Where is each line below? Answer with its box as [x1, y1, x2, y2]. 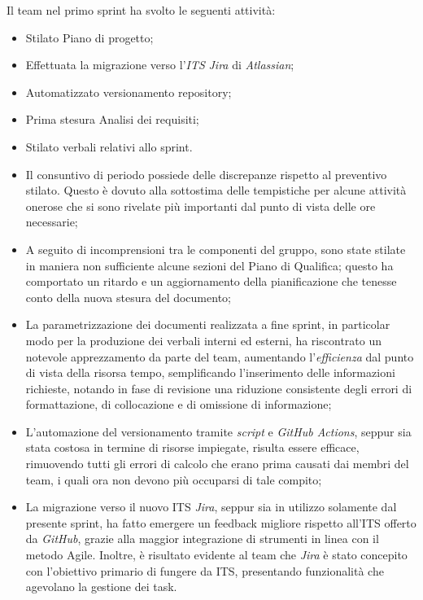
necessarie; [25, 213, 78, 230]
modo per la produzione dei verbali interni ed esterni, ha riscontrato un [25, 331, 382, 348]
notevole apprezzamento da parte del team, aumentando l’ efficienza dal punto [25, 348, 414, 365]
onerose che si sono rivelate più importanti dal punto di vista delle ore [25, 197, 376, 214]
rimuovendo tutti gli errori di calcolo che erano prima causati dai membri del [25, 455, 409, 472]
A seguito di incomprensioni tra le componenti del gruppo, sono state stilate [25, 240, 406, 257]
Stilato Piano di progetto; [25, 28, 154, 46]
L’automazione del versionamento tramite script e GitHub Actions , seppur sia [25, 423, 412, 440]
